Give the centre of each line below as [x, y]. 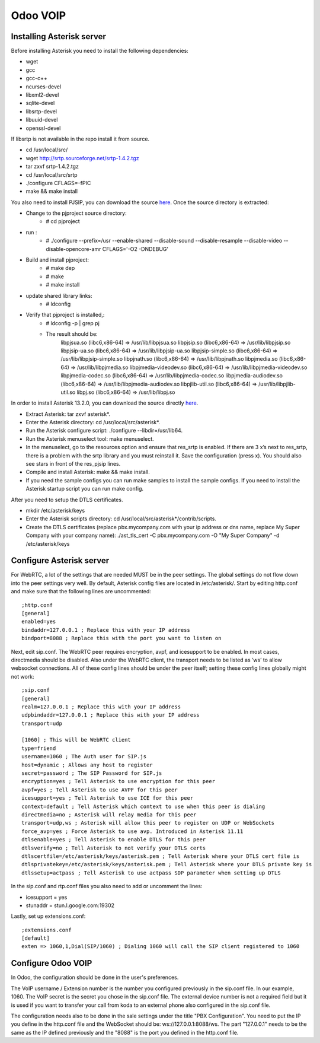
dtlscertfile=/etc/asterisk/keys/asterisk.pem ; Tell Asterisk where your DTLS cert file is [161, 856]
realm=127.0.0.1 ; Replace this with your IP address [101, 707]
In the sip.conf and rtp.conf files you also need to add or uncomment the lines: [107, 886]
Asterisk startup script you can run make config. [85, 489]
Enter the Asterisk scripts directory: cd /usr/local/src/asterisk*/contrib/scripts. [121, 519]
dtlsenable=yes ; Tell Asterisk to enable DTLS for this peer [114, 840]
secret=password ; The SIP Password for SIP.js [92, 773]
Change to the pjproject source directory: [76, 213]
